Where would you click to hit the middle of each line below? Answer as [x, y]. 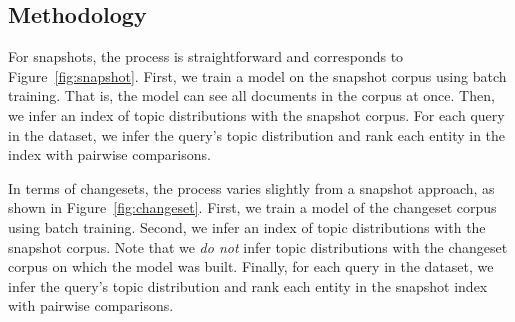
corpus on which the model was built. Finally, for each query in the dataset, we [251, 266]
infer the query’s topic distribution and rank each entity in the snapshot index [248, 285]
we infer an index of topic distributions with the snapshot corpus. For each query [256, 114]
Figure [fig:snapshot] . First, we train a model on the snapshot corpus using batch [257, 75]
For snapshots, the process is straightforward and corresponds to [206, 56]
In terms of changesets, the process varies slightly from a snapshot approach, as [251, 187]
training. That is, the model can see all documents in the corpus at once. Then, [251, 95]
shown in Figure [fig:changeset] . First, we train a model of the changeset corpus [252, 207]
